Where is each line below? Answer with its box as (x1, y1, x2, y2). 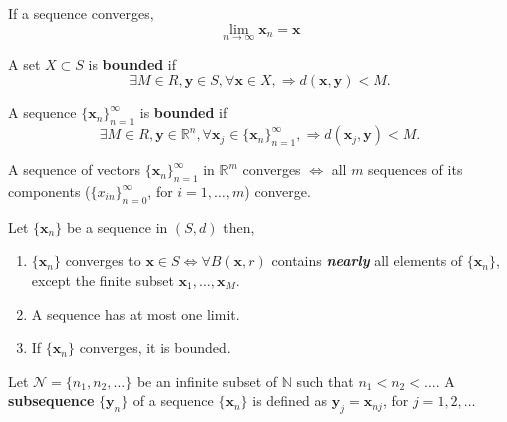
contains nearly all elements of (271, 250, 463, 271)
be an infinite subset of (136, 370, 278, 391)
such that (296, 370, 354, 391)
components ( (8, 181, 91, 201)
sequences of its (368, 159, 463, 180)
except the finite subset (31, 269, 174, 290)
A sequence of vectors (8, 159, 140, 180)
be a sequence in (66, 216, 168, 237)
